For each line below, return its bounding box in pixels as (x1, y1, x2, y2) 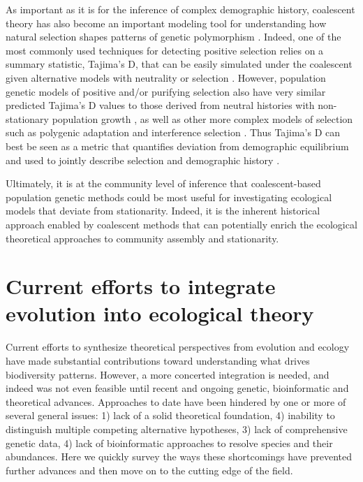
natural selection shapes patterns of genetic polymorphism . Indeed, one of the (6, 29, 341, 44)
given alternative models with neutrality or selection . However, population (6, 70, 326, 85)
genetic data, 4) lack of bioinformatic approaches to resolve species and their (6, 435, 333, 450)
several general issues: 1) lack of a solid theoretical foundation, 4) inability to (6, 408, 335, 423)
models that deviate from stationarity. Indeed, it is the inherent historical (6, 203, 320, 218)
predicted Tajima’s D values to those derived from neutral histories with (6, 98, 315, 112)
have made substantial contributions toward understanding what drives (6, 353, 310, 367)
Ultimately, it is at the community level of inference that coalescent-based (6, 176, 321, 191)
